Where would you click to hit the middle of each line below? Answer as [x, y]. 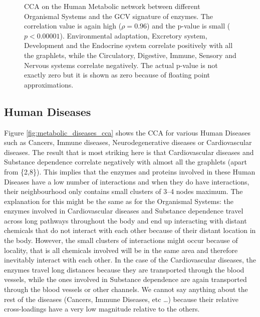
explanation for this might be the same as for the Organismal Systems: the [119, 201]
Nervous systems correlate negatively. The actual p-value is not [121, 65]
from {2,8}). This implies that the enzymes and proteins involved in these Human [130, 171]
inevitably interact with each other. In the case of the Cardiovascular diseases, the [130, 260]
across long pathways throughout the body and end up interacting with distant [125, 220]
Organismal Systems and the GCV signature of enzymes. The [118, 16]
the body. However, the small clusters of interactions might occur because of [121, 240]
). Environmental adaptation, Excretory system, [134, 35]
